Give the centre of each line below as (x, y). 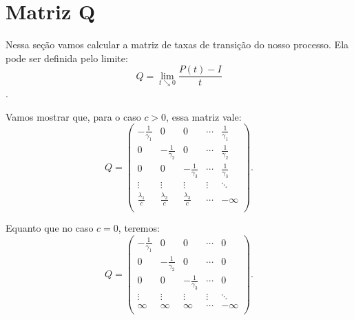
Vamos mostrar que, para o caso (73, 116)
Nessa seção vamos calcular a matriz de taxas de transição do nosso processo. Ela (177, 44)
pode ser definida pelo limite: (67, 58)
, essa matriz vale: (204, 116)
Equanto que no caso (50, 228)
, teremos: (139, 228)
